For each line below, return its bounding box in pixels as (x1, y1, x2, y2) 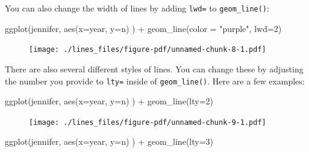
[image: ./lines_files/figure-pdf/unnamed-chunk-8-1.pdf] (29, 45, 266, 54)
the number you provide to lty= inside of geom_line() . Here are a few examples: (5, 74, 305, 87)
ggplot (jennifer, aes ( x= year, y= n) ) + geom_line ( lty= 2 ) (5, 95, 214, 107)
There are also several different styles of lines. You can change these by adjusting (5, 62, 304, 75)
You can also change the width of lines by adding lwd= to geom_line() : (5, 2, 269, 14)
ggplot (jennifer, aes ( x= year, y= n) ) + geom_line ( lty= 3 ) (5, 135, 214, 148)
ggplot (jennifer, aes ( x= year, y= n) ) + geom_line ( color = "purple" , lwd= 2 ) (5, 22, 282, 34)
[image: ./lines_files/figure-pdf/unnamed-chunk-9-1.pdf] (29, 118, 266, 127)
